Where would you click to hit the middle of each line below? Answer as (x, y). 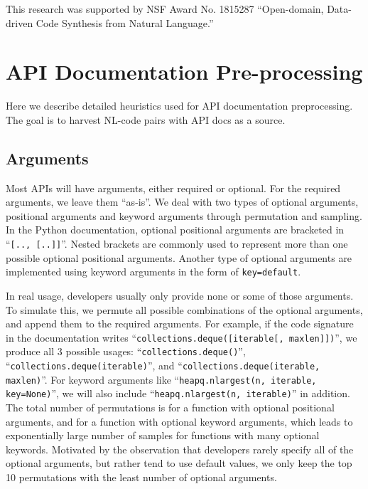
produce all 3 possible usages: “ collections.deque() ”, (126, 351)
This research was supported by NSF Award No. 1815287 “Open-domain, (165, 9)
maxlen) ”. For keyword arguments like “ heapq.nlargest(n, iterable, (161, 379)
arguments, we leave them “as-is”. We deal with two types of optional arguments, (182, 202)
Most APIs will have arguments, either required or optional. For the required (173, 188)
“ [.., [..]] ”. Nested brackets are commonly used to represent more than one (177, 244)
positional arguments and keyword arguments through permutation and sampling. (184, 215)
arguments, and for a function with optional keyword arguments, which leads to (179, 421)
